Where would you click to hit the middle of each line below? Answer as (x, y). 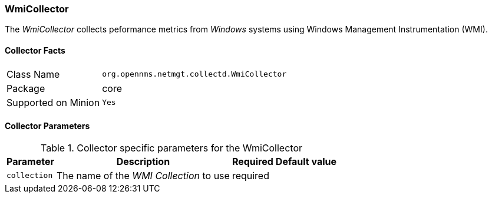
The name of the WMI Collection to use (143, 175)
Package (26, 88)
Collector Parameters (47, 126)
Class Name (33, 74)
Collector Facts (35, 50)
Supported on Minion (53, 102)
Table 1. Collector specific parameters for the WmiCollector (171, 148)
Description (143, 161)
